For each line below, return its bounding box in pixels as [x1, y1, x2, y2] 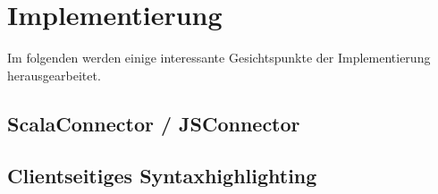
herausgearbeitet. [7, 65, 101, 84]
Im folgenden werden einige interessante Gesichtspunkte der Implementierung [7, 48, 431, 67]
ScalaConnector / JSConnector [7, 109, 300, 137]
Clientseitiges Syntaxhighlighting [7, 162, 317, 190]
